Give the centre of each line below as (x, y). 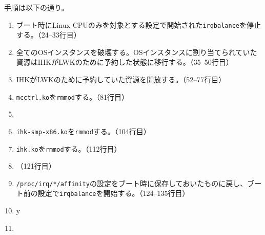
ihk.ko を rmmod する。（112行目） (69, 148)
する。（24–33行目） (48, 35)
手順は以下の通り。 (36, 7)
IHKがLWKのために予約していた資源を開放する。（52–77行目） (121, 79)
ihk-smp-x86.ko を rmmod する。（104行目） (83, 131)
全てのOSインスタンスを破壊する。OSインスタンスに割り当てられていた (137, 52)
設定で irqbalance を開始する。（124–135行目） (114, 193)
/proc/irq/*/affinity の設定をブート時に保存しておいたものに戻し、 (132, 183)
